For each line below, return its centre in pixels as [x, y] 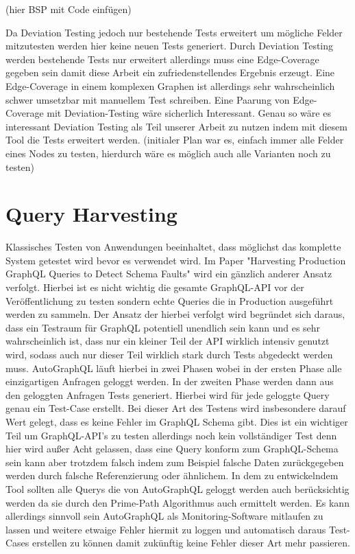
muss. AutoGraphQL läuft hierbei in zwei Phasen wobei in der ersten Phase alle [174, 368]
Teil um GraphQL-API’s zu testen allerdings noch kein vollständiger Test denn [171, 435]
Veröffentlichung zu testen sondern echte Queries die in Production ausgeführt [170, 300]
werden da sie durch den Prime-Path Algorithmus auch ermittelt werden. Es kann [177, 502]
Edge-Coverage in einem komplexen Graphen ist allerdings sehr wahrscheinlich [170, 85]
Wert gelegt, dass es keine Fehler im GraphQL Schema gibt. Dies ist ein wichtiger [177, 421]
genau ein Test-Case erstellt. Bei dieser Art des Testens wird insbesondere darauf [176, 408]
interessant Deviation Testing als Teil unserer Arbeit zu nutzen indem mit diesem [176, 126]
